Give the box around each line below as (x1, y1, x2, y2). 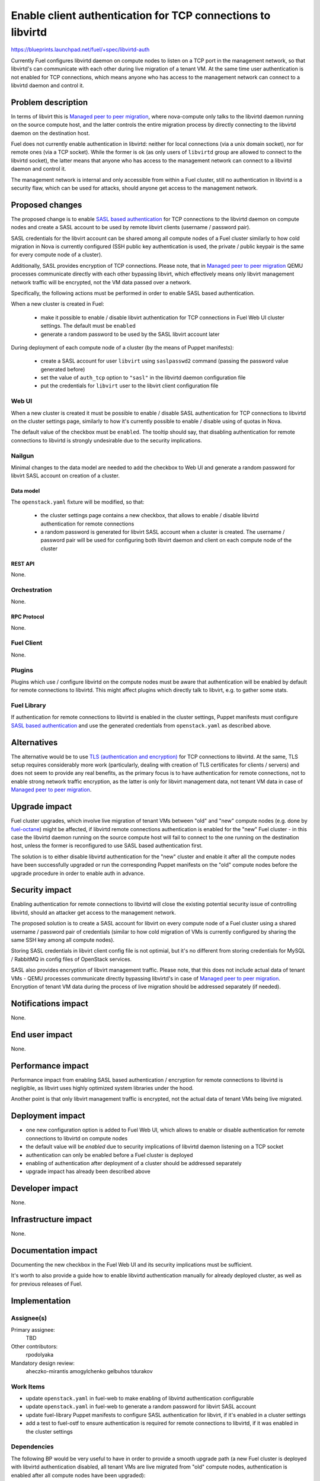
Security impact (11, 885, 72, 895)
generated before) (40, 366, 85, 373)
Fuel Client (11, 639, 43, 647)
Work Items (11, 1382, 45, 1390)
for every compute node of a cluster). (11, 251, 103, 258)
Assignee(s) (11, 1314, 47, 1322)
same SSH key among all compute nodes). (11, 936, 115, 943)
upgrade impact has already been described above (25, 1168, 151, 1175)
